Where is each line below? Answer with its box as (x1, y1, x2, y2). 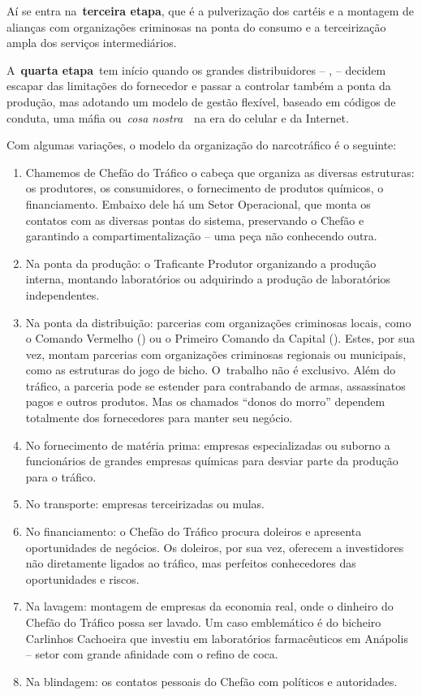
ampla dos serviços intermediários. (6, 34, 177, 51)
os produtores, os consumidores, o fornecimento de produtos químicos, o (25, 179, 384, 196)
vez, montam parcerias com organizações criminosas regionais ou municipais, (25, 345, 407, 362)
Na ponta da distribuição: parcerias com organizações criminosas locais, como (25, 313, 411, 330)
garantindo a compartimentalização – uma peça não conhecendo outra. (25, 227, 377, 244)
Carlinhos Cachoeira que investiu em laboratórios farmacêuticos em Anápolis (25, 629, 408, 646)
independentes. (25, 286, 100, 303)
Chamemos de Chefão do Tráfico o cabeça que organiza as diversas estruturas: (25, 163, 415, 180)
